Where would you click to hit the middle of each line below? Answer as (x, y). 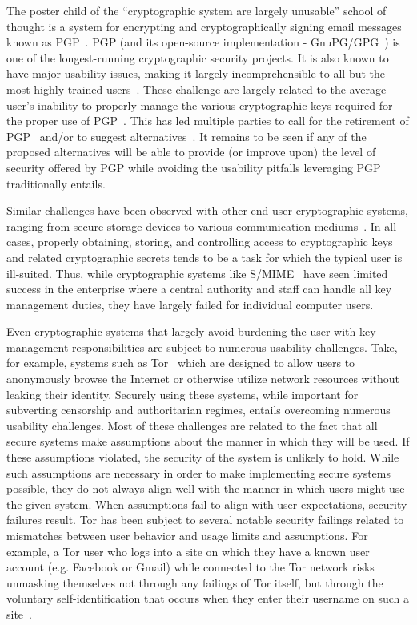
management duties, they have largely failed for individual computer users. (190, 304)
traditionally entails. (56, 183)
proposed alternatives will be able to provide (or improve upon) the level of (191, 152)
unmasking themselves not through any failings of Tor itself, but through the (195, 582)
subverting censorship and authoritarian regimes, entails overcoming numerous (198, 410)
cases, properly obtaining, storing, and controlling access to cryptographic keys (200, 242)
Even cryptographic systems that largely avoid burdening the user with (181, 331)
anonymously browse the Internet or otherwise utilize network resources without (203, 379)
